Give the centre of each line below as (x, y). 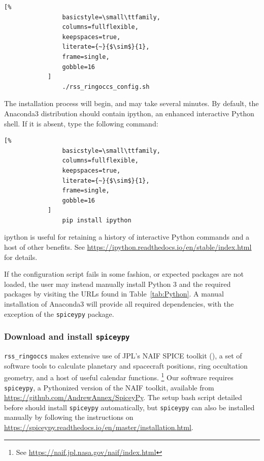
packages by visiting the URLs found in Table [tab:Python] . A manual (114, 294)
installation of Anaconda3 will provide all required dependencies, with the (119, 304)
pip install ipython (97, 220)
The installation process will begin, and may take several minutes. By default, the (131, 103)
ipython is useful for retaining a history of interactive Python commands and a (127, 237)
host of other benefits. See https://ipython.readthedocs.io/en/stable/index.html (128, 247)
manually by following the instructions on (69, 417)
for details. (21, 257)
